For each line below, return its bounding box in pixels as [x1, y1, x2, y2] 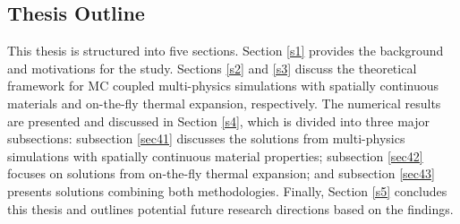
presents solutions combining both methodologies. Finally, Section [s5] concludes [7, 181, 447, 200]
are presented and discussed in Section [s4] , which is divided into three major [7, 111, 430, 130]
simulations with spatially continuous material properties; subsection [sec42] [7, 146, 423, 165]
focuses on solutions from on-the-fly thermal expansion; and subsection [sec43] [7, 164, 435, 183]
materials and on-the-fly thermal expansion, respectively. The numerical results [7, 93, 441, 112]
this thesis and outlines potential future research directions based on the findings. [7, 199, 454, 218]
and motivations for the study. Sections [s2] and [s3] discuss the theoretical [7, 58, 417, 77]
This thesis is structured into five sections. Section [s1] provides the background [7, 41, 444, 60]
